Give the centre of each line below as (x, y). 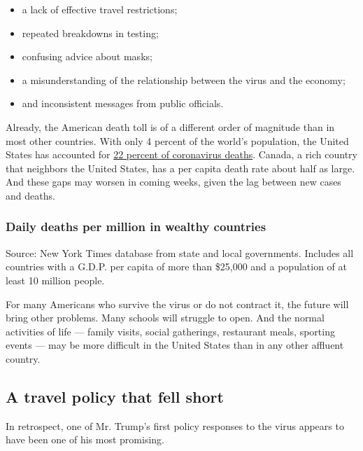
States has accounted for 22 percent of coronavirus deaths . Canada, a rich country (182, 154)
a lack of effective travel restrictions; (100, 9)
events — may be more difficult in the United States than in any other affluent (175, 345)
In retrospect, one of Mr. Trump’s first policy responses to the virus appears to (175, 425)
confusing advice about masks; (87, 56)
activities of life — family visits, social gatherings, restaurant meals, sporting (170, 331)
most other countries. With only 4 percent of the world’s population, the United (177, 140)
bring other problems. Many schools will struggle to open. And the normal (165, 318)
